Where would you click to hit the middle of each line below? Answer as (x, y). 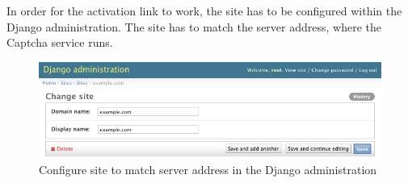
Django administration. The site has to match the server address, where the (194, 26)
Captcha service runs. (60, 42)
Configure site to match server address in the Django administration (208, 170)
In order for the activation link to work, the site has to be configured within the (204, 10)
